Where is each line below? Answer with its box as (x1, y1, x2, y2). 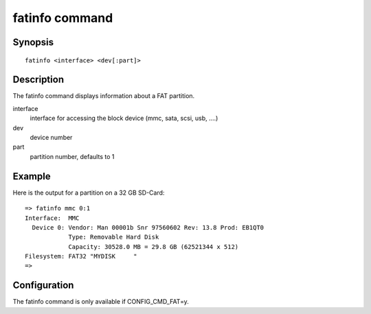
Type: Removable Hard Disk (68, 233, 159, 241)
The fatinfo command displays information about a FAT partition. (12, 92, 195, 100)
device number (30, 134, 73, 142)
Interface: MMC (25, 214, 80, 222)
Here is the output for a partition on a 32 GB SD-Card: (12, 189, 165, 197)
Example (12, 170, 51, 182)
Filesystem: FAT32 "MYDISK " (25, 252, 137, 261)
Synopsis (12, 36, 54, 48)
